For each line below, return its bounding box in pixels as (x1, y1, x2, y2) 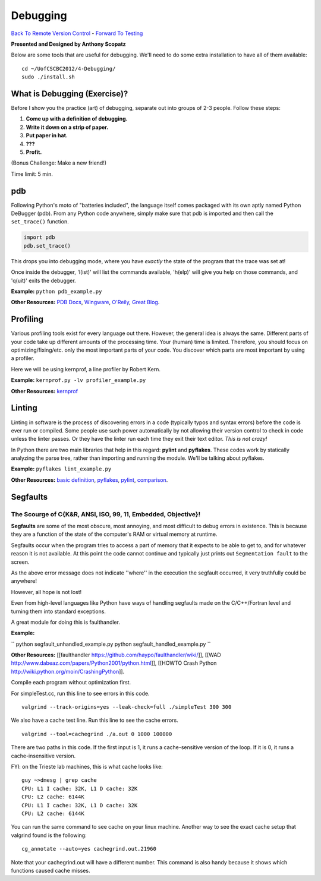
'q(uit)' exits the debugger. (11, 277, 77, 284)
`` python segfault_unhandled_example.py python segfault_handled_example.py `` (11, 640, 211, 648)
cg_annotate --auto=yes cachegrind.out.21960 (21, 845, 157, 852)
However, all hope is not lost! (11, 588, 82, 595)
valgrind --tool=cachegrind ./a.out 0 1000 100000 (21, 731, 172, 737)
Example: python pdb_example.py (11, 288, 102, 295)
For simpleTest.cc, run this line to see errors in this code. (11, 690, 150, 697)
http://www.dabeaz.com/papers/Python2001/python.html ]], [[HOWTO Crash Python (11, 659, 217, 667)
